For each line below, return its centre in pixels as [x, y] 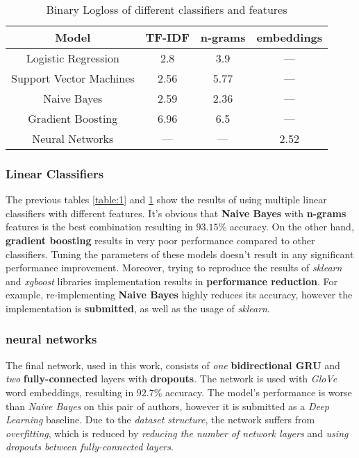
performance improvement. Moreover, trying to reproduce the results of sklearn [174, 268]
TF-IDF [167, 37]
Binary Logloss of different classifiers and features [167, 9]
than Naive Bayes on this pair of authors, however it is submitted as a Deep [167, 406]
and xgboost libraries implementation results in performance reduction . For [172, 281]
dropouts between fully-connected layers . [90, 447]
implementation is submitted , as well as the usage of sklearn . [138, 308]
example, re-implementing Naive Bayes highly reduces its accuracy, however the [179, 295]
